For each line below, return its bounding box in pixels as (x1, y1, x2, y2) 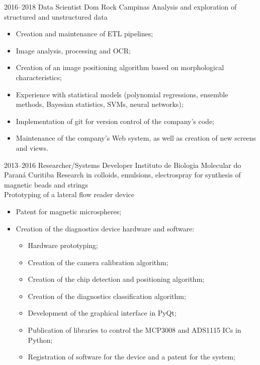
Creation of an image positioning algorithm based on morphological (16, 62, 224, 73)
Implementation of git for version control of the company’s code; (16, 115, 215, 126)
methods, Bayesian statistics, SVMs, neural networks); (16, 99, 184, 109)
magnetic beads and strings (4, 179, 89, 190)
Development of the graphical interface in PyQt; (28, 308, 177, 318)
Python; (28, 334, 53, 345)
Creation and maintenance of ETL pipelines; (16, 28, 153, 39)
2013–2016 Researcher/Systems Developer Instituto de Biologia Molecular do (4, 159, 241, 170)
